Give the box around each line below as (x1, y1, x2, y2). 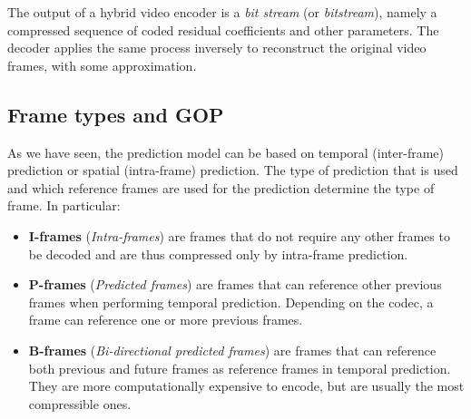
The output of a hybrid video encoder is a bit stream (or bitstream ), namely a (7, 3, 437, 21)
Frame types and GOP (7, 100, 224, 128)
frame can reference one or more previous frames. (28, 310, 303, 329)
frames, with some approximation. (7, 55, 197, 74)
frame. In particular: (7, 196, 121, 215)
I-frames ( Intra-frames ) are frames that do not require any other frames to (28, 226, 450, 245)
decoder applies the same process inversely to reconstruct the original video (7, 38, 427, 57)
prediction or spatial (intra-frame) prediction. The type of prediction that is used (7, 161, 458, 180)
